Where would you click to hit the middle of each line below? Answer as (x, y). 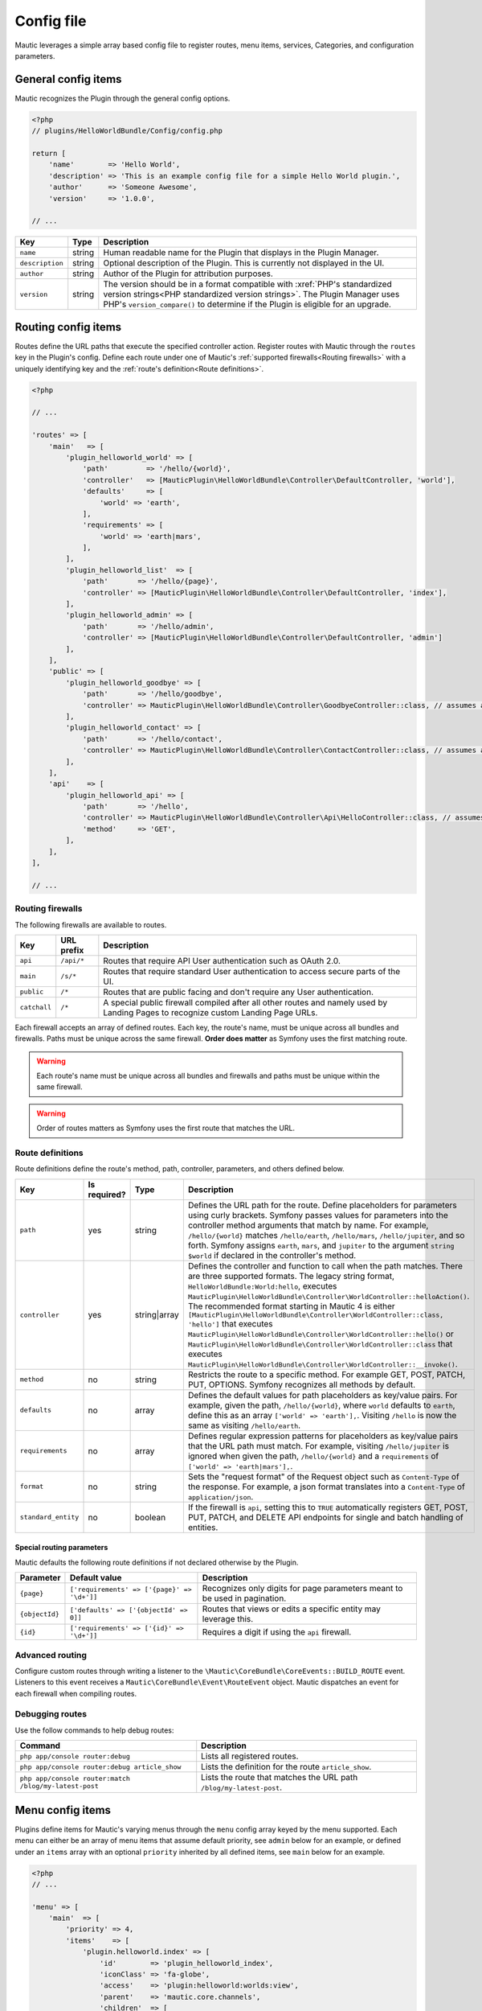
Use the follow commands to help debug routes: (94, 1730)
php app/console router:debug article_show (100, 1767)
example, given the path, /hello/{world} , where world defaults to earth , (321, 1405)
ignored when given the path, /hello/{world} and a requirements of (313, 1456)
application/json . (221, 1496)
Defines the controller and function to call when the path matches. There (325, 1265)
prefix (72, 950)
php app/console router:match (75, 1779)
